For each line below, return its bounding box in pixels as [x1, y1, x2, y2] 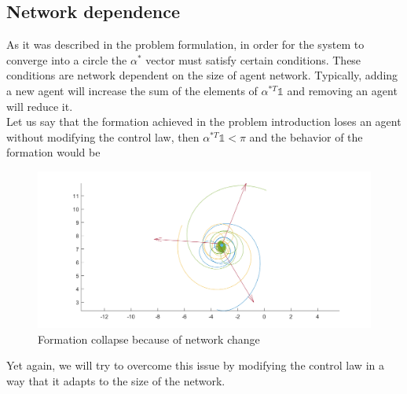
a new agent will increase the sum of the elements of [6, 82, 258, 98]
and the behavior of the [249, 128, 363, 145]
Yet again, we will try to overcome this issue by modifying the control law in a [6, 357, 384, 374]
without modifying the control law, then [6, 128, 200, 145]
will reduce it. [6, 98, 73, 114]
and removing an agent [287, 82, 398, 98]
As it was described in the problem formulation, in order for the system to [6, 36, 365, 53]
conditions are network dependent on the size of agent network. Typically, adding [6, 67, 398, 83]
